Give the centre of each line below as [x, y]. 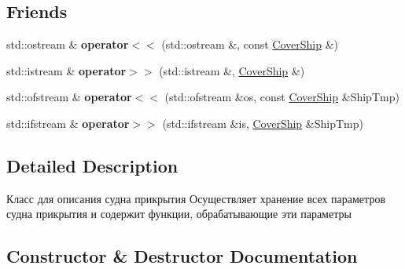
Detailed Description [92, 165]
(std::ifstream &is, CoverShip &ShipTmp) [263, 123]
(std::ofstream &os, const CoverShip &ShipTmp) [282, 97]
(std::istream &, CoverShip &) [232, 70]
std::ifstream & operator [68, 123]
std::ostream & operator [68, 44]
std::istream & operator [66, 70]
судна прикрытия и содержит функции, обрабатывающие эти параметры [179, 214]
